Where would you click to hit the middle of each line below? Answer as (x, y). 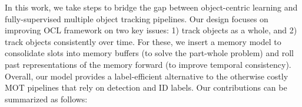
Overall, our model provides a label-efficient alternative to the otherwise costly (147, 76)
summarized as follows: (46, 99)
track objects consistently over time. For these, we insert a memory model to (143, 41)
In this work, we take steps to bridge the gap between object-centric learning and (151, 7)
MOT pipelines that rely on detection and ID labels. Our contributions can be (146, 87)
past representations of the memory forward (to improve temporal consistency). (148, 64)
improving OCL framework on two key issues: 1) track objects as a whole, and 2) (151, 30)
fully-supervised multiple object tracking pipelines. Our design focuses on (137, 18)
